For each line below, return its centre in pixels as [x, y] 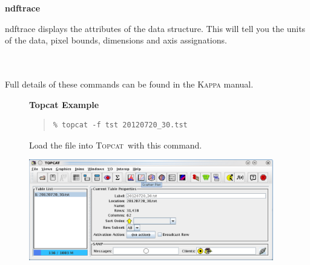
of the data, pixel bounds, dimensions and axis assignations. [116, 40]
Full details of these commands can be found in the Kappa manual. [129, 84]
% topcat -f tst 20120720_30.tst [120, 125]
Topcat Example [64, 104]
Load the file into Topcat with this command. [116, 145]
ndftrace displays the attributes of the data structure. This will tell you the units [155, 28]
